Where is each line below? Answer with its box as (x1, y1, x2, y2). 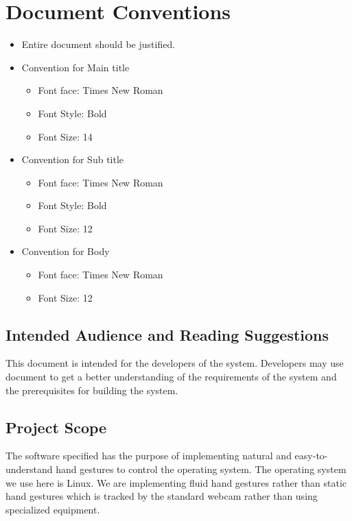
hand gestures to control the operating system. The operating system (56, 462, 347, 476)
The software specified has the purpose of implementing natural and (5, 448, 292, 463)
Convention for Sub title (21, 152, 124, 167)
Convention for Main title (21, 60, 130, 74)
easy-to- (294, 448, 328, 463)
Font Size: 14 (38, 129, 93, 143)
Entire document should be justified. (21, 37, 176, 51)
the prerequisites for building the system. (5, 383, 178, 397)
